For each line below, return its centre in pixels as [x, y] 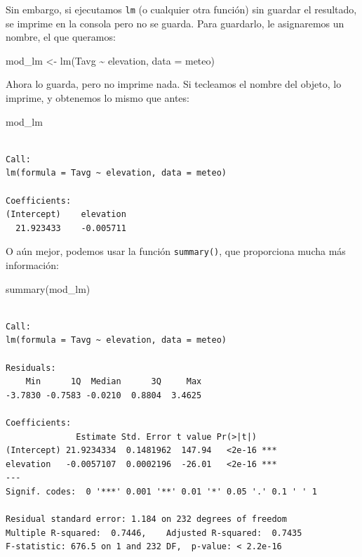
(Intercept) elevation [66, 215]
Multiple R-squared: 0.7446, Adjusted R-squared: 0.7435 [154, 533]
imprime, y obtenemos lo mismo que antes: [98, 98]
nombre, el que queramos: [61, 37]
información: [32, 265]
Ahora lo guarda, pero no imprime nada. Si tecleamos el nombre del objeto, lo [174, 84]
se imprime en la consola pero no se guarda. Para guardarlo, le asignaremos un [175, 23]
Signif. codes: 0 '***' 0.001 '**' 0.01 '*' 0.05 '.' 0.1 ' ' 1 [161, 491]
